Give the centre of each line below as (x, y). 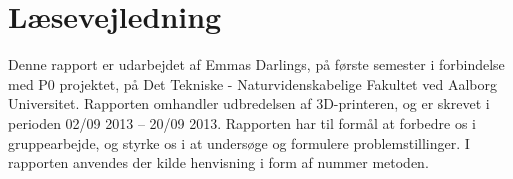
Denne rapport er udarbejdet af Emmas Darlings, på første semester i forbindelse (256, 64)
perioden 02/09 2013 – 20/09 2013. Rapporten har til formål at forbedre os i (242, 122)
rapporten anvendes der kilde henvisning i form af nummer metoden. (218, 162)
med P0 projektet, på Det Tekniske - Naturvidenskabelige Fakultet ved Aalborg (252, 83)
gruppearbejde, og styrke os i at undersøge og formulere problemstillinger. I (239, 142)
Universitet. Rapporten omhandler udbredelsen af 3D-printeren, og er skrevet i (249, 103)
